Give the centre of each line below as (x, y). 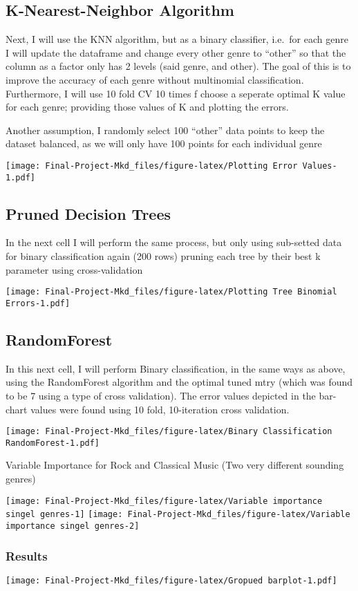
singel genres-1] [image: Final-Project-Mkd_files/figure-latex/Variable (178, 515)
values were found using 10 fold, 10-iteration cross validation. (160, 409)
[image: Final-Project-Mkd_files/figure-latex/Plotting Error (152, 166)
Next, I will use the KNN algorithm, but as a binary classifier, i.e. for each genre (177, 39)
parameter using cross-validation (74, 269)
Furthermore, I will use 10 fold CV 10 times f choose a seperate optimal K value (176, 93)
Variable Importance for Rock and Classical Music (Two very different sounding (175, 465)
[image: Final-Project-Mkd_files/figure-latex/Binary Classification (169, 432)
